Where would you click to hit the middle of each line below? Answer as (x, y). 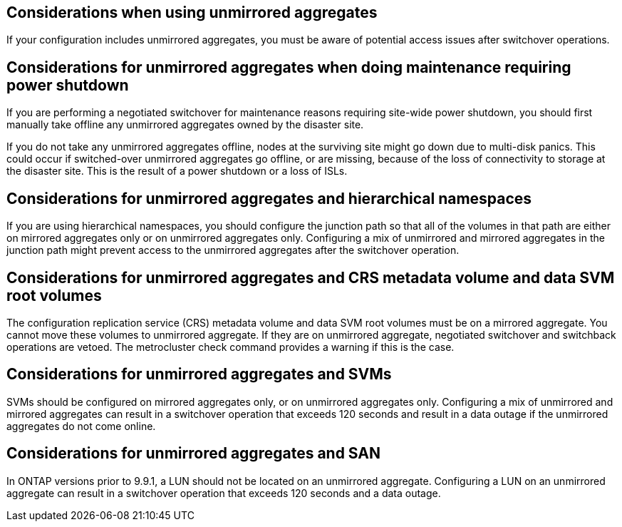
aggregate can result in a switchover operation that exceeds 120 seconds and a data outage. (224, 493)
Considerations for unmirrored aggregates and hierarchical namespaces (269, 198)
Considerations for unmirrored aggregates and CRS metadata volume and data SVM (311, 277)
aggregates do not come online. (81, 426)
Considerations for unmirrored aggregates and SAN (193, 454)
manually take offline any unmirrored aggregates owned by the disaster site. (185, 125)
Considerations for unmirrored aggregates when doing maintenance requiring (289, 67)
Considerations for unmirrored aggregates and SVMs (199, 374)
